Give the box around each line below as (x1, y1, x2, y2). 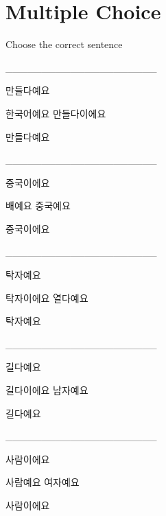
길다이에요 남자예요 (5, 383, 88, 397)
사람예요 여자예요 (5, 475, 80, 489)
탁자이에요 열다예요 (5, 290, 88, 305)
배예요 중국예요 (5, 198, 71, 213)
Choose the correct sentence (5, 37, 123, 51)
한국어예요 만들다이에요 (5, 106, 106, 120)
